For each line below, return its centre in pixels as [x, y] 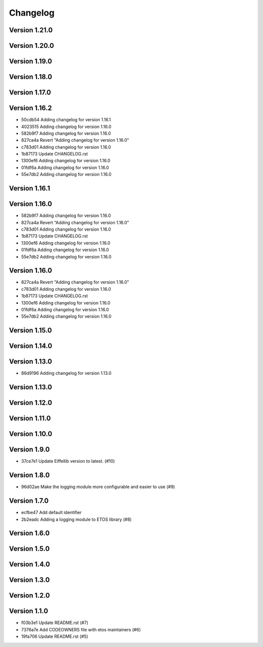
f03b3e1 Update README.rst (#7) [55, 623]
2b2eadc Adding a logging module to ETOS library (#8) [76, 519]
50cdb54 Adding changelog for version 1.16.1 [66, 120]
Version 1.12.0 [30, 403]
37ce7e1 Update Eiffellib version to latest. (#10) [68, 461]
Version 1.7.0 [29, 501]
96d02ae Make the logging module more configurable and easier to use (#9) [98, 487]
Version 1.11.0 [30, 419]
